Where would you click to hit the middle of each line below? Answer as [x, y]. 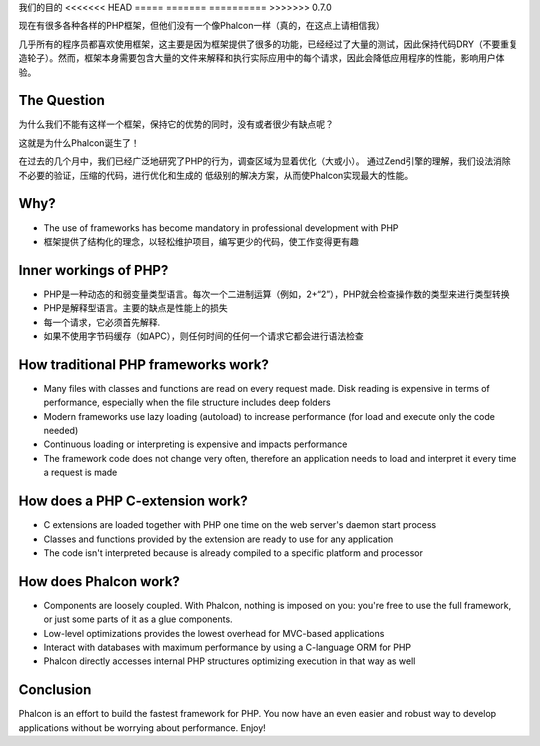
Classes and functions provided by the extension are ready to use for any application [218, 539]
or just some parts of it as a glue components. [138, 619]
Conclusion [55, 690]
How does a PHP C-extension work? [133, 501]
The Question [61, 100]
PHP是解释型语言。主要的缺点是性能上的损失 [136, 308]
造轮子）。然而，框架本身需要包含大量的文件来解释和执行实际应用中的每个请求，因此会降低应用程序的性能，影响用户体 [261, 58]
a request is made [80, 472]
